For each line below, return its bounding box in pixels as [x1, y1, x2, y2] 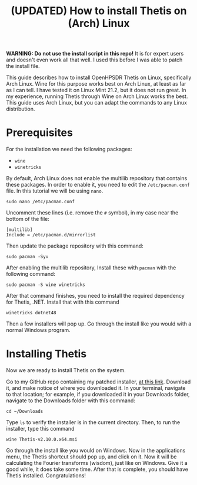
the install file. [6, 63, 40, 70]
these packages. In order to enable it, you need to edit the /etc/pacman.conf [6, 181, 190, 188]
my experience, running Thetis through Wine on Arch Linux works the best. [6, 93, 188, 100]
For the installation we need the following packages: [6, 146, 132, 153]
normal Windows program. [6, 327, 71, 334]
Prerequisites [6, 126, 74, 139]
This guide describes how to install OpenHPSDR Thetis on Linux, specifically [6, 74, 192, 81]
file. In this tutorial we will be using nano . [6, 187, 103, 194]
